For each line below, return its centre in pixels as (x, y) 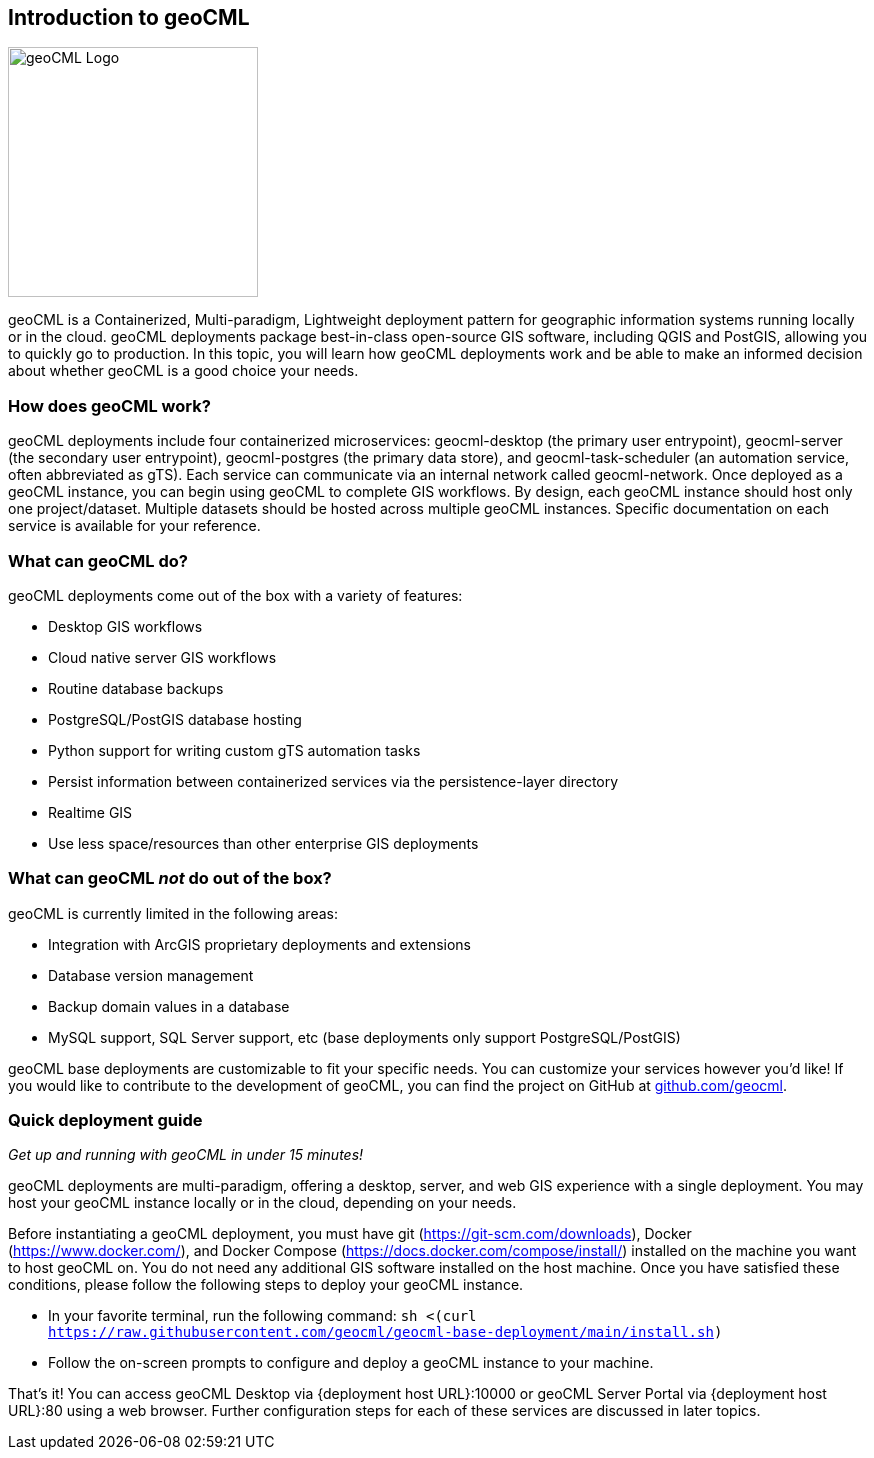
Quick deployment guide (105, 1120)
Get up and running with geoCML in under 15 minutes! (186, 1155)
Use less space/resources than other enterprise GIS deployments (263, 843)
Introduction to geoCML (129, 17)
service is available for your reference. (134, 526)
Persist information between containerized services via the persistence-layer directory (333, 781)
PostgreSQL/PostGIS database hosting (175, 719)
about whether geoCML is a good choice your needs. (183, 371)
